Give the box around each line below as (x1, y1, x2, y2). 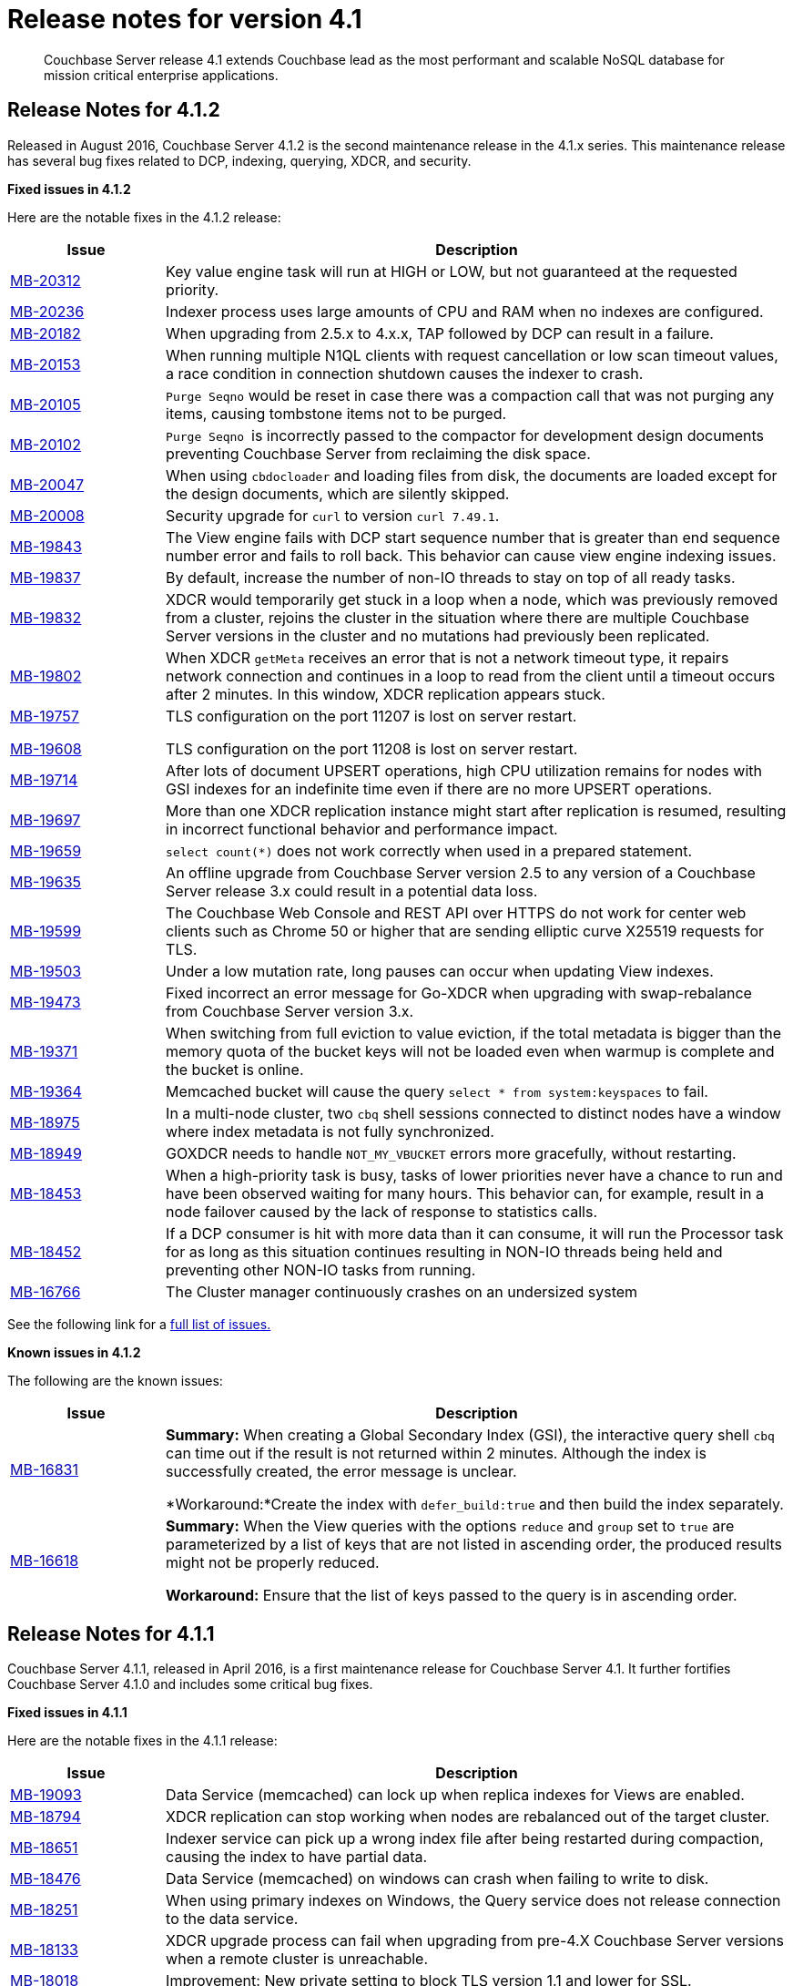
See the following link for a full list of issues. (7, 1315, 271, 1332)
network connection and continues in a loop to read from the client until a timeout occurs (166, 666, 776, 685)
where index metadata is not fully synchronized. (166, 1121, 494, 1141)
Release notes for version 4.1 (7, 4, 362, 35)
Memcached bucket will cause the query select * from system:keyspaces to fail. (166, 1081, 708, 1100)
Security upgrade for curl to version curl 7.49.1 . (166, 506, 500, 525)
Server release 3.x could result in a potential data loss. (166, 881, 538, 900)
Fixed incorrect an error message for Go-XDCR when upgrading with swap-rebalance (166, 983, 752, 1002)
